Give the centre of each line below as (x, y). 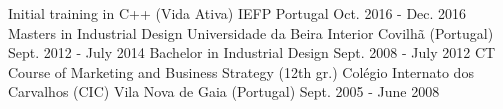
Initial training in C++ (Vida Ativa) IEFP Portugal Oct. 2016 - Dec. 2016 (237, 13)
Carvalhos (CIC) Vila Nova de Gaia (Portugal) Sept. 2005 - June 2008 (224, 91)
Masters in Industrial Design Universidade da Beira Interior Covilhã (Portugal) (251, 32)
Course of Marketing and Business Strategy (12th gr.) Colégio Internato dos (241, 71)
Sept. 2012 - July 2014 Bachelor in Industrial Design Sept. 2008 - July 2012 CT (252, 52)
